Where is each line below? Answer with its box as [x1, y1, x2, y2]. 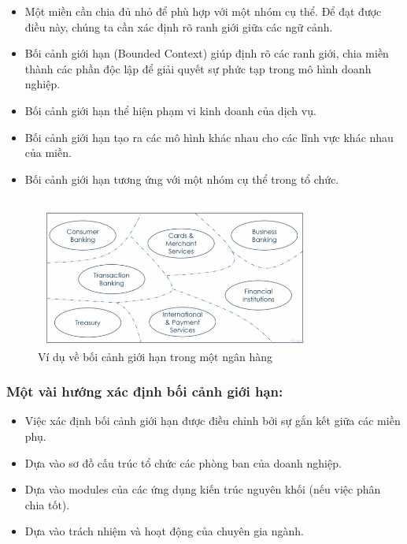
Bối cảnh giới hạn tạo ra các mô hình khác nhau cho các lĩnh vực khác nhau [24, 129, 394, 145]
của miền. [24, 144, 72, 161]
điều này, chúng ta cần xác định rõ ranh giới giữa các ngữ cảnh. [24, 18, 333, 35]
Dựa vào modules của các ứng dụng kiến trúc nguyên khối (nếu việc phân [24, 481, 381, 497]
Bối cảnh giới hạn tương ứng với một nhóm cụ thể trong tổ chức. [24, 170, 339, 187]
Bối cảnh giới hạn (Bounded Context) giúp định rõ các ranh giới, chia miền [24, 45, 389, 61]
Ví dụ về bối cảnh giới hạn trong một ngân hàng [38, 348, 272, 364]
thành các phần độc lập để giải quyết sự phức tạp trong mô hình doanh [24, 60, 372, 76]
